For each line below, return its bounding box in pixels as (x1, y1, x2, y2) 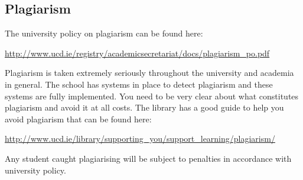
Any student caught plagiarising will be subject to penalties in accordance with (5, 152, 292, 164)
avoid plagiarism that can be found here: (5, 112, 152, 125)
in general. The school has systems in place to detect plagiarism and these (5, 78, 273, 90)
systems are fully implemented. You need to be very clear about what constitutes (5, 89, 299, 102)
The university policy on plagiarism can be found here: (5, 27, 203, 39)
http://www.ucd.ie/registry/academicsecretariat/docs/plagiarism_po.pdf (5, 46, 270, 59)
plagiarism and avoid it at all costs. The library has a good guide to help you (5, 101, 284, 114)
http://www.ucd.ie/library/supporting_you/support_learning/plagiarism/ (5, 132, 275, 145)
